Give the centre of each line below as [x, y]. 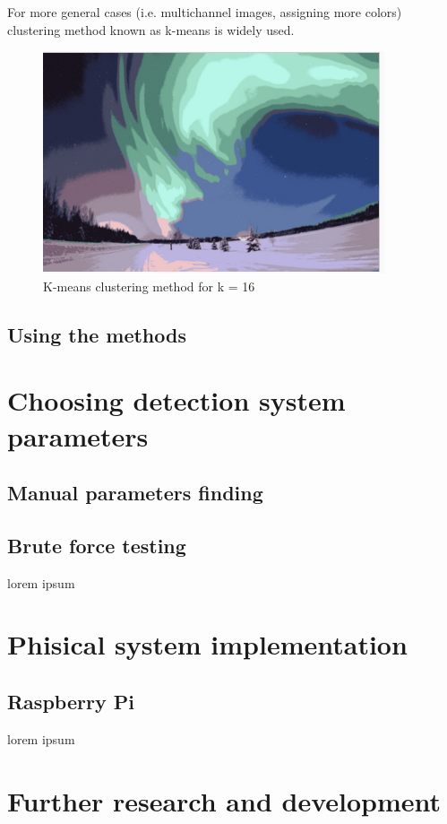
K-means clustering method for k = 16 [149, 286]
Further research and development [224, 800]
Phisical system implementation [207, 644]
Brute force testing [97, 545]
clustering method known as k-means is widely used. [151, 29]
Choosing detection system [176, 400]
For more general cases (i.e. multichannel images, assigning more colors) [205, 12]
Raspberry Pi [71, 702]
